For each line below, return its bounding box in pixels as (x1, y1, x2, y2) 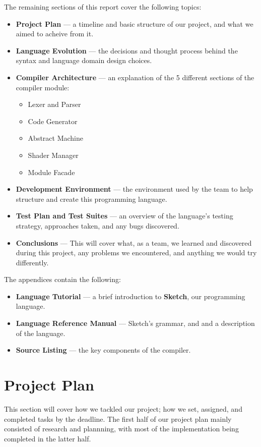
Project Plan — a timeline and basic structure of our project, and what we (16, 18, 253, 29)
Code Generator (28, 116, 78, 126)
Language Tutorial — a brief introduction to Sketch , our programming (16, 291, 245, 301)
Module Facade (28, 166, 75, 177)
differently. (16, 257, 49, 267)
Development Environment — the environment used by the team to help (16, 184, 253, 194)
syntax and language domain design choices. (16, 55, 152, 66)
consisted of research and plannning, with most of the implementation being (4, 423, 239, 434)
